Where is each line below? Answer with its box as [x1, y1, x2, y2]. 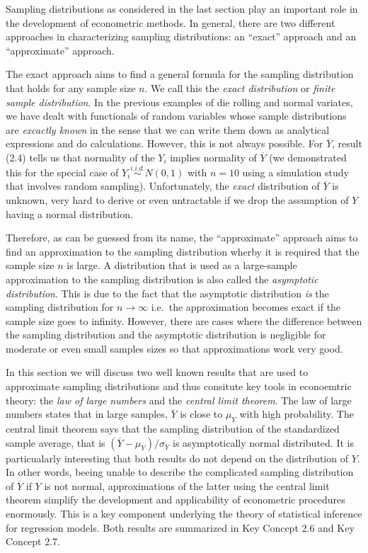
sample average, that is [6, 435, 105, 450]
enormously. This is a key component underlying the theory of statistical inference [6, 506, 362, 521]
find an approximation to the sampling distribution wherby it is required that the [6, 244, 360, 258]
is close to [180, 406, 223, 421]
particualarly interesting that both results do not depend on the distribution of [6, 450, 348, 465]
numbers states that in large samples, [6, 406, 168, 421]
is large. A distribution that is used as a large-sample [67, 258, 297, 273]
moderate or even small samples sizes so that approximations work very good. [6, 341, 343, 355]
